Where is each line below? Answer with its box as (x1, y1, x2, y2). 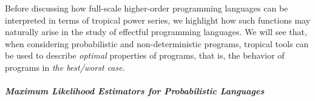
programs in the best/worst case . (5, 60, 125, 73)
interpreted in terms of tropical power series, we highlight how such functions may (5, 13, 311, 26)
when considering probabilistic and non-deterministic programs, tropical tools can (5, 37, 309, 50)
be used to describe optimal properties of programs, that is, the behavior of (5, 49, 285, 62)
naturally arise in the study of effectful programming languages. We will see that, (5, 25, 307, 38)
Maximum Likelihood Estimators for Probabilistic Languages (5, 85, 265, 97)
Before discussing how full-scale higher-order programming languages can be (5, 2, 288, 14)
